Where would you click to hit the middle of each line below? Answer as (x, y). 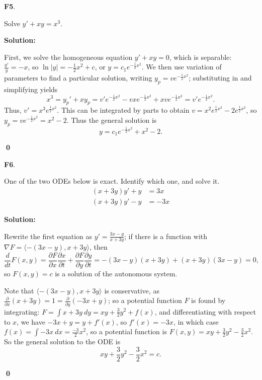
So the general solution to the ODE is (62, 341)
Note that (19, 290)
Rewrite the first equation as (48, 236)
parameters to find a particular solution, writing (78, 78)
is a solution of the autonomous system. (116, 274)
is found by (208, 300)
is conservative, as (132, 290)
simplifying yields (31, 89)
